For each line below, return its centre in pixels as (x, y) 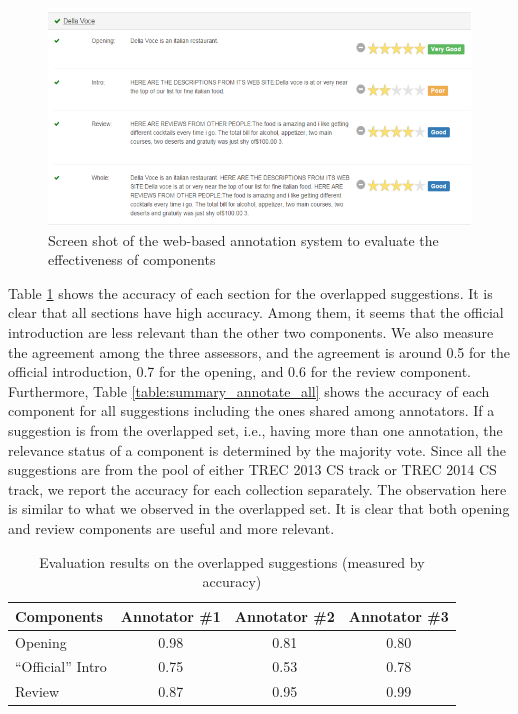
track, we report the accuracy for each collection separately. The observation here (257, 488)
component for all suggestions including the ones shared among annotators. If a (251, 410)
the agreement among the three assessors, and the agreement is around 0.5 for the (259, 351)
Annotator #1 (170, 615)
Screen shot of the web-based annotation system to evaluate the (243, 239)
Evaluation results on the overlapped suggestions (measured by (232, 561)
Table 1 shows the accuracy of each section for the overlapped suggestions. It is (250, 292)
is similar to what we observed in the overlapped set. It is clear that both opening (259, 508)
